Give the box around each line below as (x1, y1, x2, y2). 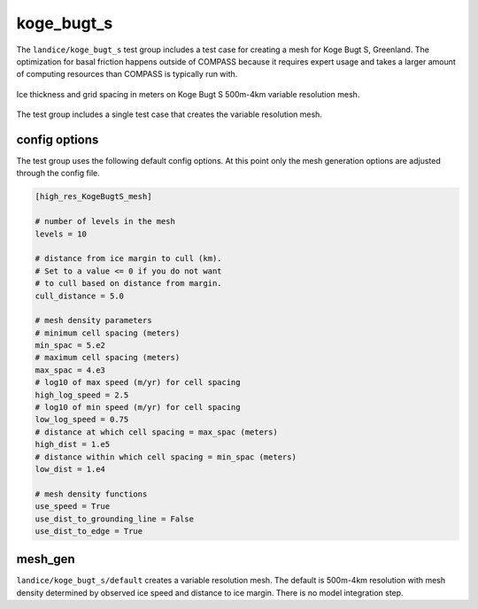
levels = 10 (35, 228, 88, 239)
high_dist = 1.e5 (35, 439, 111, 450)
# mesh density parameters (35, 315, 152, 326)
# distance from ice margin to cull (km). (35, 253, 222, 264)
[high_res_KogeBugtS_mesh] (35, 191, 152, 202)
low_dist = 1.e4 (35, 464, 106, 474)
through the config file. (16, 168, 101, 179)
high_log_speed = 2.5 (35, 389, 129, 400)
